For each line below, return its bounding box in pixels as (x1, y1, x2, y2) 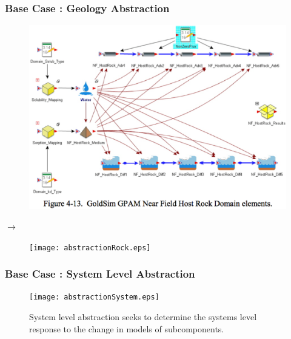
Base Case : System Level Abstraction (5, 266, 195, 281)
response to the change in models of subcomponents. (29, 322, 224, 335)
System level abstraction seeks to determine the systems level (29, 310, 257, 323)
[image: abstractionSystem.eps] (29, 293, 159, 302)
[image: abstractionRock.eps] (29, 243, 151, 252)
